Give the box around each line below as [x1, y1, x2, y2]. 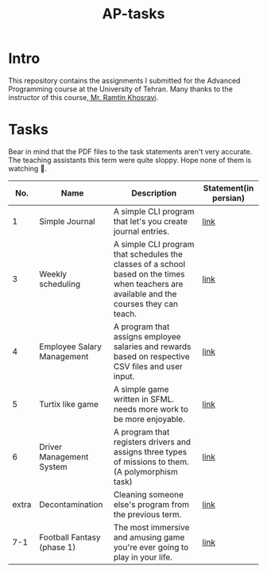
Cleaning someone [113, 489, 184, 500]
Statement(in [203, 182, 254, 193]
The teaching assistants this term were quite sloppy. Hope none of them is [8, 155, 252, 165]
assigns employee [113, 331, 181, 342]
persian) [211, 192, 245, 203]
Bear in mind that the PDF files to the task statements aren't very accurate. [8, 146, 253, 156]
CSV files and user [113, 361, 183, 372]
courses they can [113, 298, 179, 309]
